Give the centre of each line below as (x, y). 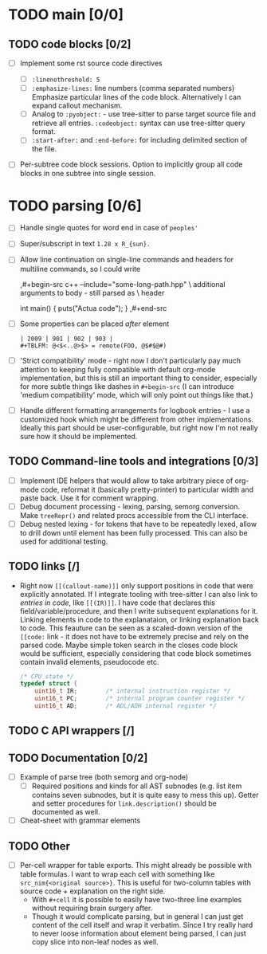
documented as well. (66, 812)
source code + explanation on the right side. (92, 891)
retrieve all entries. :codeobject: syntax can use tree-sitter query (138, 123)
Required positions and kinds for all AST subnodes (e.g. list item (137, 786)
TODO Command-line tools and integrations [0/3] (133, 461)
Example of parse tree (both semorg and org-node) (104, 777)
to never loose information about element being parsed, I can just (139, 933)
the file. (44, 149)
